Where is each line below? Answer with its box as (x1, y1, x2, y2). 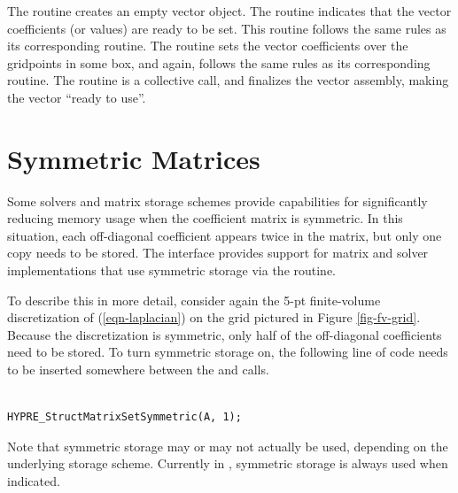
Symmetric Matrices (7, 140, 260, 176)
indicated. (7, 472, 60, 489)
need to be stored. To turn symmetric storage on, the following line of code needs (7, 343, 448, 361)
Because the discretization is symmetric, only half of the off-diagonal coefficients (7, 325, 442, 343)
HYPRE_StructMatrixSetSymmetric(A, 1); (7, 411, 242, 424)
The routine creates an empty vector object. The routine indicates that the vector (7, 2, 452, 19)
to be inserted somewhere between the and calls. (7, 360, 269, 379)
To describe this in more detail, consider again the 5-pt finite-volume (7, 290, 381, 309)
